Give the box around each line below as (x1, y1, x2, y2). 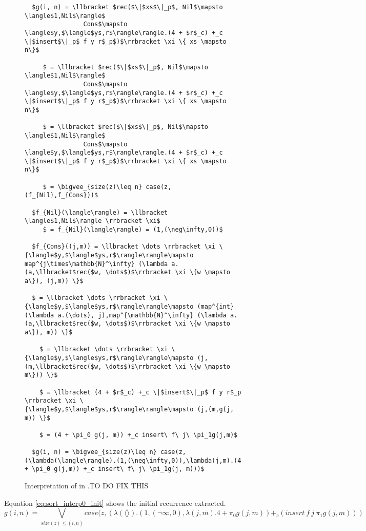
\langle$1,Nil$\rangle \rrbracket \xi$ (25, 217, 160, 225)
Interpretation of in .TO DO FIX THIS (25, 480, 149, 491)
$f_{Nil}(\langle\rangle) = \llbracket (32, 208, 168, 216)
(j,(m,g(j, (197, 405, 234, 413)
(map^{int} (197, 302, 234, 310)
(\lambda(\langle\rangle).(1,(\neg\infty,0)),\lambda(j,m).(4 (25, 457, 241, 464)
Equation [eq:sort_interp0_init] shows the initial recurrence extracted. (4, 497, 226, 508)
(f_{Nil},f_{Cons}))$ (25, 192, 98, 199)
